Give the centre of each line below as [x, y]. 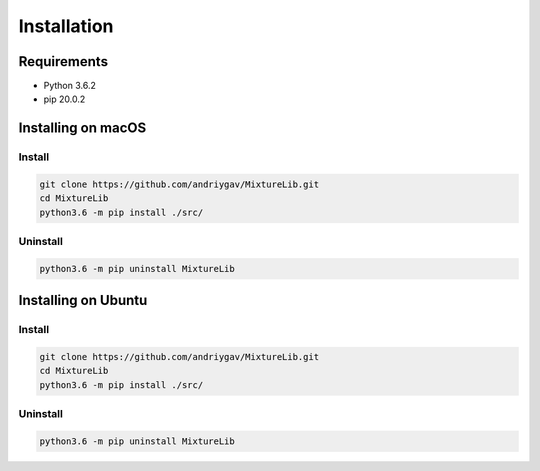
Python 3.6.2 [70, 86]
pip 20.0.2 [64, 99]
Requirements [63, 61]
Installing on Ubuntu [83, 300]
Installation [66, 26]
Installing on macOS [82, 128]
